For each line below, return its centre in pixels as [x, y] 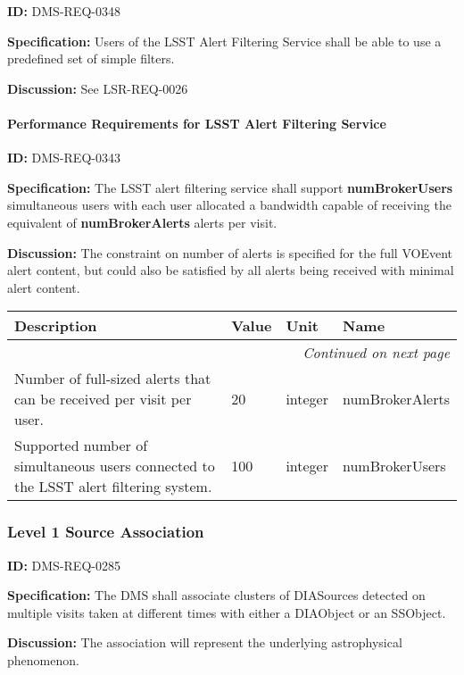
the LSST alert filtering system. [113, 487]
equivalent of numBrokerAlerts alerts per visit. [142, 222]
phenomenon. [43, 659]
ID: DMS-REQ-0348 [64, 11]
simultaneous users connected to [115, 466]
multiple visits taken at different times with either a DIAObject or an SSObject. [227, 612]
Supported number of [81, 446]
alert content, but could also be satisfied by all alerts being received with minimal [231, 270]
